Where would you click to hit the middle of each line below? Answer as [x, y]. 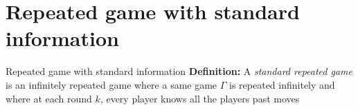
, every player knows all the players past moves [200, 98]
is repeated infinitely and [282, 84]
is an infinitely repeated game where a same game [111, 84]
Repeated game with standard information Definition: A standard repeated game [179, 71]
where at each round [49, 98]
